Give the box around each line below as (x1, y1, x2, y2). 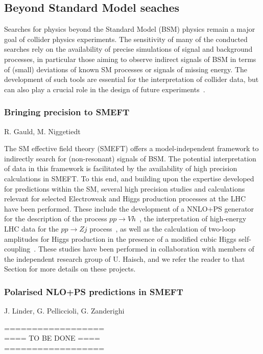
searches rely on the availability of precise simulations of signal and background (4, 44, 253, 54)
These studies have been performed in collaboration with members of (38, 243, 254, 254)
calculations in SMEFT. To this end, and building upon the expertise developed (4, 173, 254, 183)
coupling (4, 243, 31, 254)
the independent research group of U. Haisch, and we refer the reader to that (4, 253, 245, 264)
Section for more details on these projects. (4, 263, 136, 274)
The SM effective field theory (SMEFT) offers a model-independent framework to (4, 143, 259, 154)
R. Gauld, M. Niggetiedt (4, 126, 81, 136)
